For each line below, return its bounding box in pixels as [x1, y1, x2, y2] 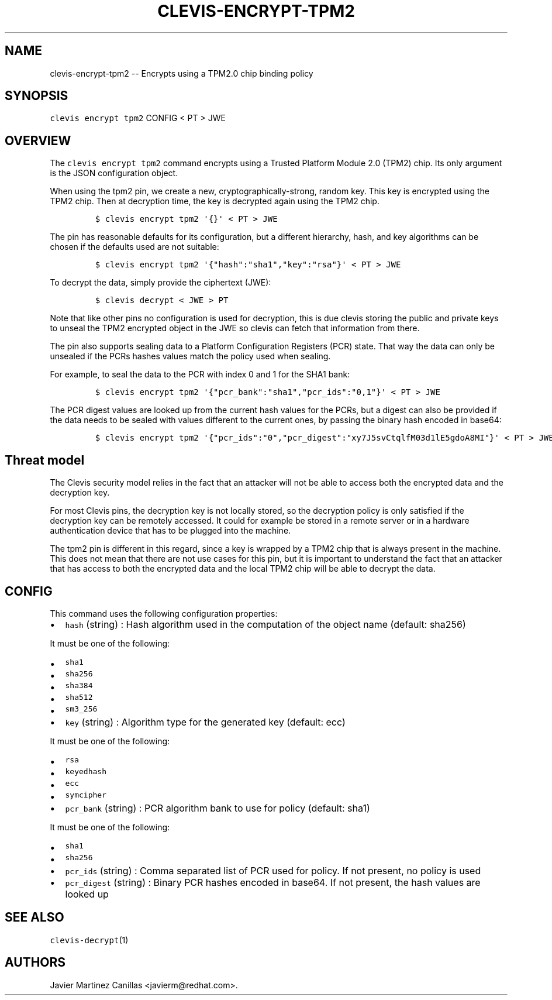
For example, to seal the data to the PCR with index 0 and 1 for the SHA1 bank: [50, 369, 350, 380]
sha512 [65, 692, 93, 702]
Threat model [5, 452, 85, 468]
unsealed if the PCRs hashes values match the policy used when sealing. [50, 351, 331, 362]
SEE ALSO [5, 910, 64, 925]
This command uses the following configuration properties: [50, 608, 278, 618]
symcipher [65, 790, 106, 799]
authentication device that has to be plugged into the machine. [50, 525, 291, 536]
